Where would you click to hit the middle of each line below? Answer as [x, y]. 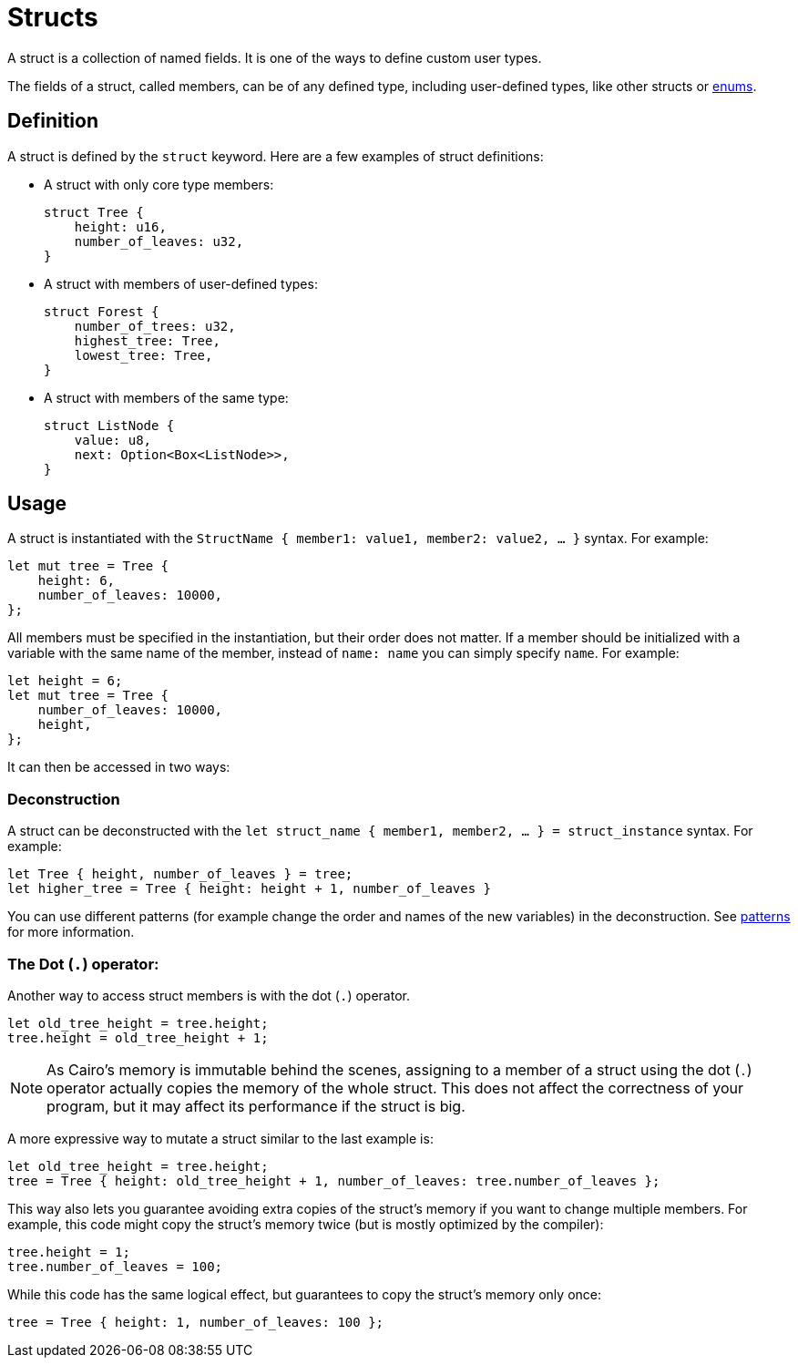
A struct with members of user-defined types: [181, 283]
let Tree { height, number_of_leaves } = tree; [180, 874]
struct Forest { [102, 311]
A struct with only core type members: [159, 184]
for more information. [71, 932]
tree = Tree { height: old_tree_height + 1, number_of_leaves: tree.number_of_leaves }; [334, 1180]
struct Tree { [94, 212]
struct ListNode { [109, 425]
